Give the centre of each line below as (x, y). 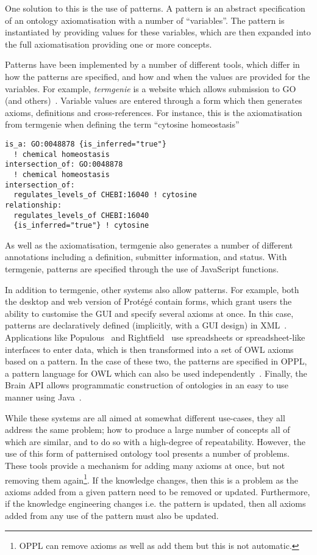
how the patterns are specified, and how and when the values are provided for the (158, 76)
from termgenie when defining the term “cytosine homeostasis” (122, 124)
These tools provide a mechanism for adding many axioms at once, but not (145, 465)
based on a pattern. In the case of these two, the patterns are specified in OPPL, (156, 361)
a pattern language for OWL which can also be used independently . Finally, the (156, 373)
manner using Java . (43, 397)
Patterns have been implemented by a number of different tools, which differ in (152, 64)
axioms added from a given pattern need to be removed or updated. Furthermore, (158, 491)
